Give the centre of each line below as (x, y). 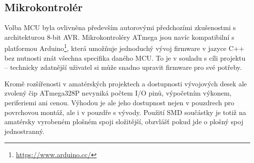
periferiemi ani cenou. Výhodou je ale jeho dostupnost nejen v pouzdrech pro (119, 103)
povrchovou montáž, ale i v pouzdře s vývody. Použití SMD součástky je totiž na (125, 112)
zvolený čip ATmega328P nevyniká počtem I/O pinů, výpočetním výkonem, (118, 93)
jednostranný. (24, 131)
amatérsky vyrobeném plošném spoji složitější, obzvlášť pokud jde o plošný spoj (124, 122)
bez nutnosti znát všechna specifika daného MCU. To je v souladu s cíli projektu (125, 57)
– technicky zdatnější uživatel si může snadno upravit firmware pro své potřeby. (123, 67)
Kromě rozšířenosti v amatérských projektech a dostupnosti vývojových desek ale (126, 83)
